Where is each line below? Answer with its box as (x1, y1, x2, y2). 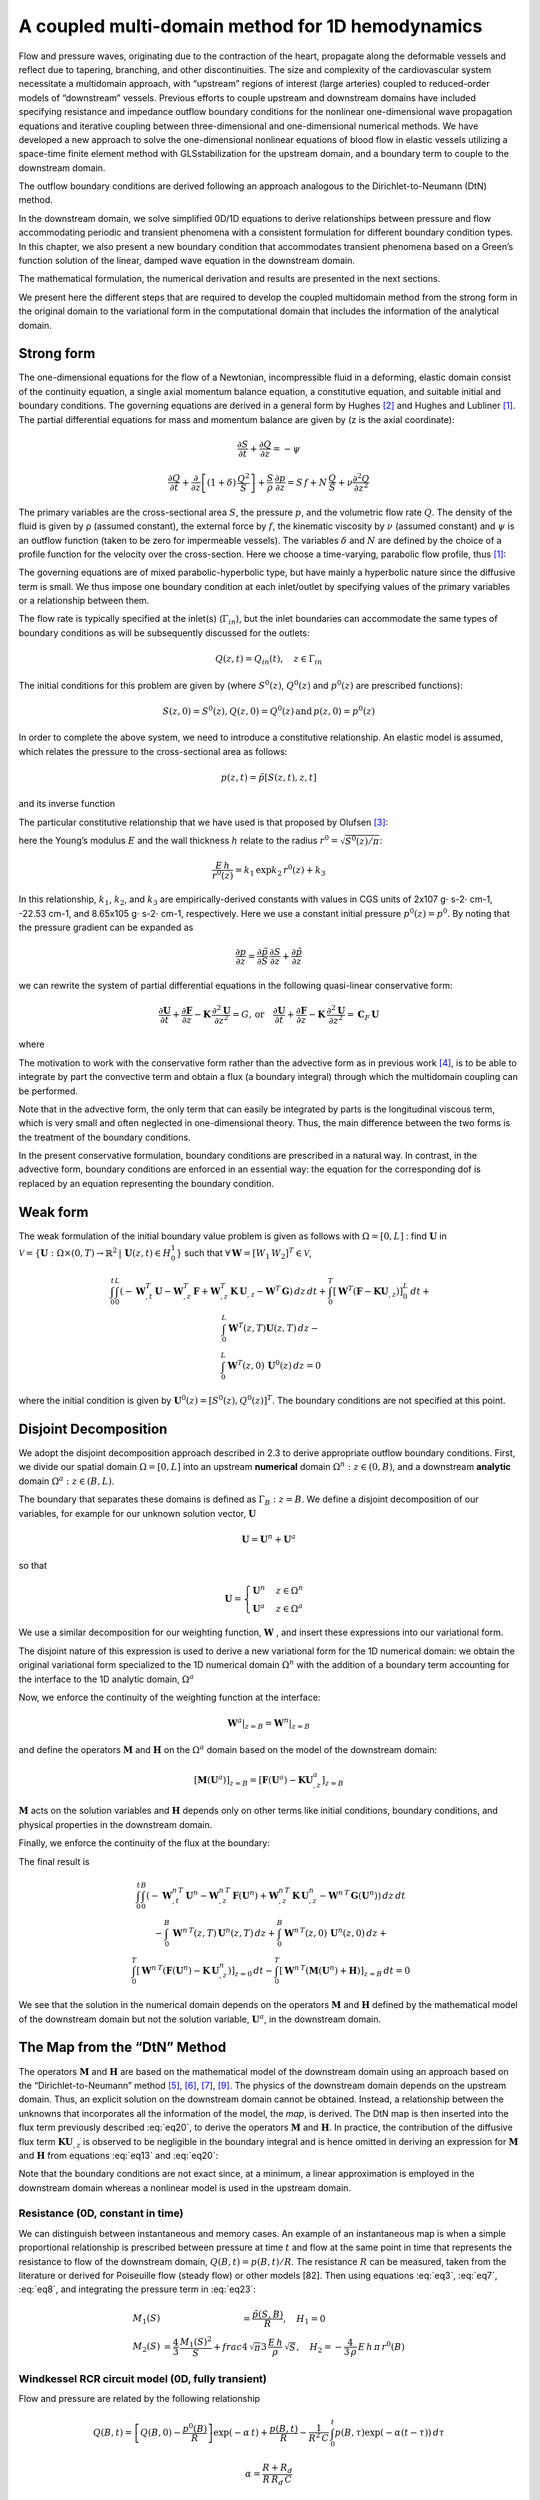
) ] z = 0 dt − (227, 1965, 274, 1979)
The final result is (18, 1855, 90, 1867)
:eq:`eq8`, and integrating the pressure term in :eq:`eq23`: (18, 2283, 257, 2295)
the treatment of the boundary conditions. (18, 1131, 191, 1143)
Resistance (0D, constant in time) (18, 2206, 184, 2220)
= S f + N (286, 476, 328, 488)
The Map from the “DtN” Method (18, 2039, 227, 2056)
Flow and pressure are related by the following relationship (18, 2393, 260, 2405)
